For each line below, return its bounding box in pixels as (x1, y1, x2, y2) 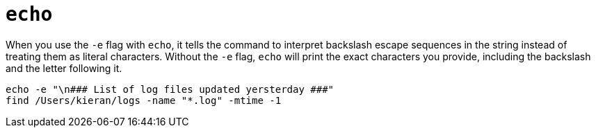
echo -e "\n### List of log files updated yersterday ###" (6, 83, 335, 95)
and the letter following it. (6, 62, 122, 74)
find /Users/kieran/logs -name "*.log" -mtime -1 (6, 94, 282, 106)
